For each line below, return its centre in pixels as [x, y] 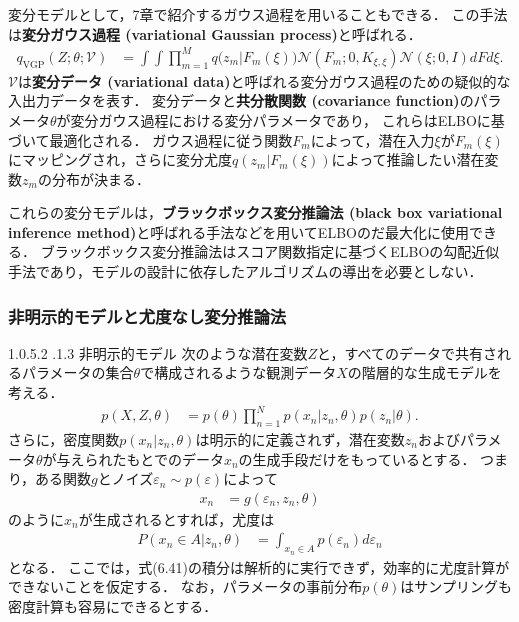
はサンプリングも [456, 586]
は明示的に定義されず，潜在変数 [300, 438]
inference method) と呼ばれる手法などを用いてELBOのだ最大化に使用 [238, 231]
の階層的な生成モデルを [424, 372]
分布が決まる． [100, 178]
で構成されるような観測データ [238, 372]
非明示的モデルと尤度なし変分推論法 [147, 315]
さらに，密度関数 [64, 438]
